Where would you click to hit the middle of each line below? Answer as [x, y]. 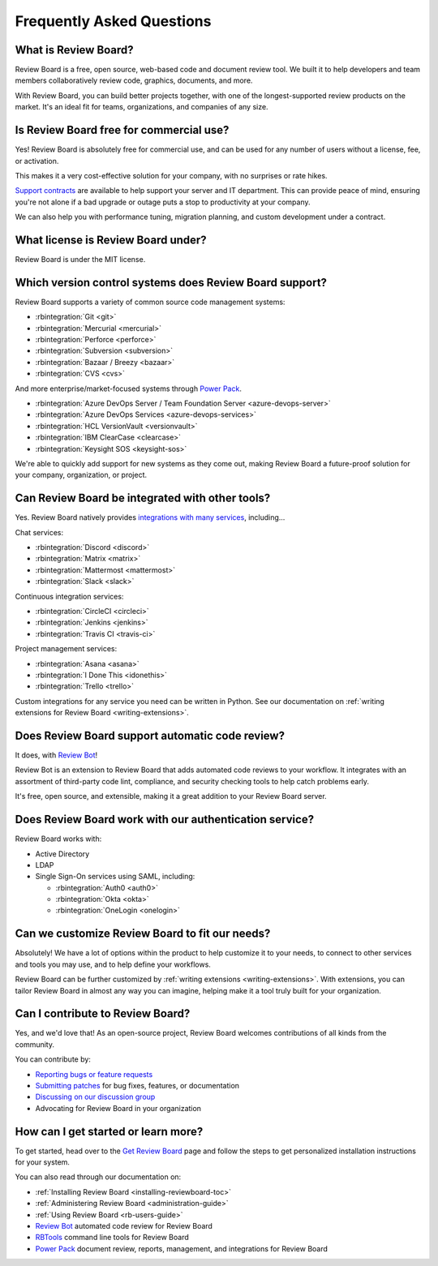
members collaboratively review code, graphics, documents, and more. [134, 80]
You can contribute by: [53, 1059]
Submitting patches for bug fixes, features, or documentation [137, 1086]
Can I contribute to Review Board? [103, 1014]
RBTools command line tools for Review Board [112, 1238]
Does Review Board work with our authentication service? [165, 820]
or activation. [37, 161]
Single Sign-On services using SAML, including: [115, 877]
